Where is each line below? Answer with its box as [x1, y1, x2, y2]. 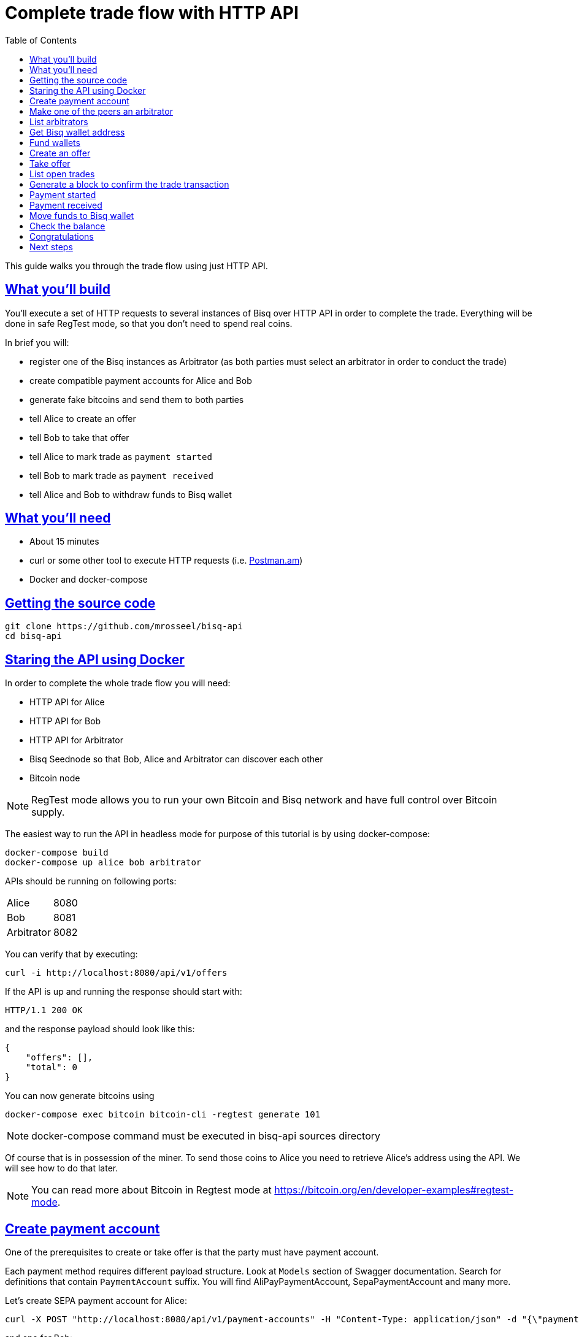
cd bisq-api [5, 631, 62, 642]
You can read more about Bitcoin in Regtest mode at [31, 1184, 272, 1197]
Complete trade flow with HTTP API [5, 2, 299, 23]
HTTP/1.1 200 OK [5, 1005, 83, 1016]
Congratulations [29, 231, 94, 242]
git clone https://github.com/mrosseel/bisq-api [5, 621, 243, 632]
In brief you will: [5, 337, 69, 348]
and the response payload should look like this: [5, 1024, 195, 1035]
